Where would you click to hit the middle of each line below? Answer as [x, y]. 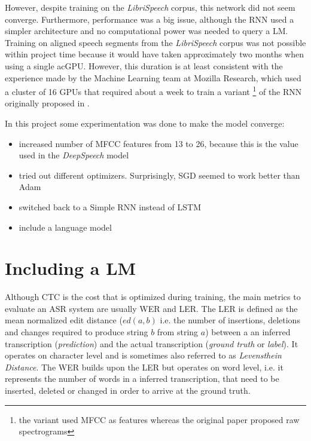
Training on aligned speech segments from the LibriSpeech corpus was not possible [155, 42]
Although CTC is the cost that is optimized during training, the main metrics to [153, 297]
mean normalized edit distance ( [64, 320]
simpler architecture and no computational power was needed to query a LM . [147, 31]
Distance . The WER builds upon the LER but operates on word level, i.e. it [144, 367]
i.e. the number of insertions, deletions [230, 320]
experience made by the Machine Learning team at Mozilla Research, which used [153, 77]
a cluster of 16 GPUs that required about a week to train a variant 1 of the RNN [153, 91]
